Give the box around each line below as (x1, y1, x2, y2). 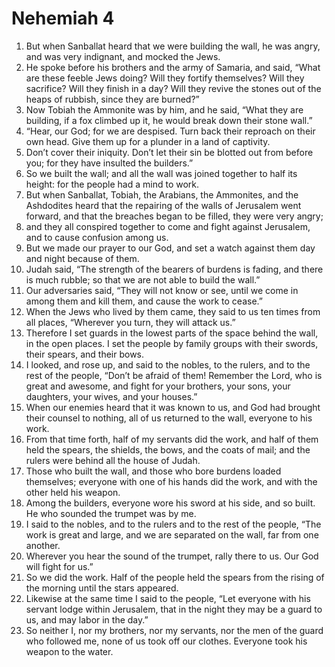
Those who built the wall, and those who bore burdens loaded (25, 465, 282, 477)
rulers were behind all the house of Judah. (25, 454, 201, 466)
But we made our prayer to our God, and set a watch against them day (25, 242, 316, 254)
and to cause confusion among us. (25, 231, 169, 243)
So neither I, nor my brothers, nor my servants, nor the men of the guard (25, 624, 324, 636)
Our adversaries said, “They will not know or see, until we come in (25, 284, 299, 296)
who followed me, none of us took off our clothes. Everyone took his (25, 635, 308, 647)
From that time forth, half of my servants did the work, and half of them (25, 433, 319, 445)
